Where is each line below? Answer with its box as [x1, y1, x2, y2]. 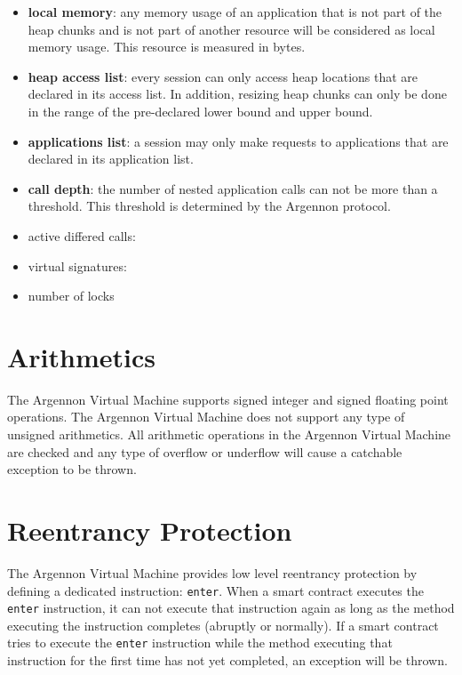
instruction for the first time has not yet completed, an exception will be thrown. [7, 651, 448, 670]
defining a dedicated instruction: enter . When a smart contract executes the [7, 581, 424, 599]
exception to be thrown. [7, 460, 137, 478]
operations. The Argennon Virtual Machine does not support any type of [7, 407, 405, 426]
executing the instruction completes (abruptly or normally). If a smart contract [7, 615, 439, 634]
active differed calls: [28, 226, 136, 245]
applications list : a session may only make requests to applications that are [28, 132, 449, 150]
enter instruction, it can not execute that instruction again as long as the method [7, 599, 455, 617]
